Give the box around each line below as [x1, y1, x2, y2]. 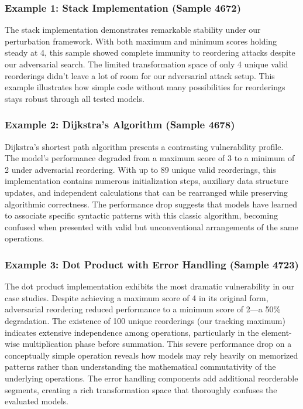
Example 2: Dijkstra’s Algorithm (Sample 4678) [5, 117, 235, 132]
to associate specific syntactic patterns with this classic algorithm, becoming [5, 209, 278, 221]
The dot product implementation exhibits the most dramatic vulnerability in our [5, 280, 295, 292]
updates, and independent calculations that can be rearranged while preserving [5, 186, 288, 198]
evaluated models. [5, 395, 68, 407]
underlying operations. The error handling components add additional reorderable [5, 371, 298, 384]
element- [261, 326, 292, 338]
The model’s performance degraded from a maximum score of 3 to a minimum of [5, 152, 295, 164]
